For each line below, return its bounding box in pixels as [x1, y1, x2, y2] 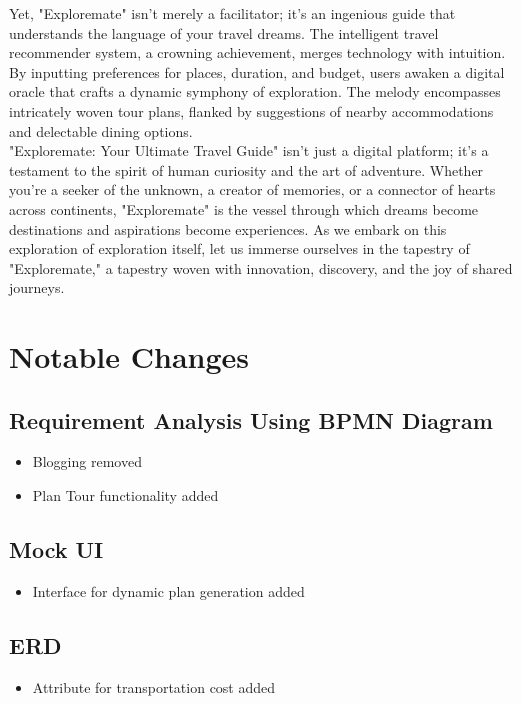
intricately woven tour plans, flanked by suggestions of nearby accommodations [9, 100, 494, 121]
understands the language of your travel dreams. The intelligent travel [9, 22, 439, 43]
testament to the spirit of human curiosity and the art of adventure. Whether [9, 159, 484, 180]
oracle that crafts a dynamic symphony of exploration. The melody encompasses [9, 81, 501, 102]
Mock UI [9, 534, 104, 565]
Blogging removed [32, 451, 142, 472]
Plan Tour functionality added [32, 485, 219, 506]
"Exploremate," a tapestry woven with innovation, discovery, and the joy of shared [9, 257, 513, 278]
